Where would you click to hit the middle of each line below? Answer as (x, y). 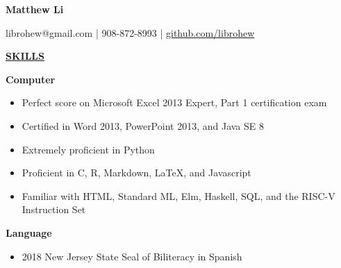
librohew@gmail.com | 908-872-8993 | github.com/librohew (130, 32)
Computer (31, 79)
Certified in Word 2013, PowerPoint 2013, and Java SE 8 (143, 125)
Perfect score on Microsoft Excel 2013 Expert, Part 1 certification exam (174, 102)
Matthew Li (35, 9)
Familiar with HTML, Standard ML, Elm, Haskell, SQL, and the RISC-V (178, 195)
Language (29, 232)
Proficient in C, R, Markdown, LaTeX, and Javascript (136, 173)
